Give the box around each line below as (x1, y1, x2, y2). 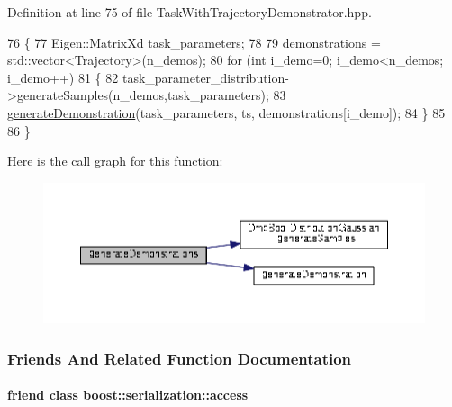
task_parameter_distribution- (122, 68, 289, 86)
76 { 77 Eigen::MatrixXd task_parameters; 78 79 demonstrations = (7, 32, 381, 51)
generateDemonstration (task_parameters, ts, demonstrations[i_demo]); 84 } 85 (7, 103, 446, 122)
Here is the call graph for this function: (7, 151, 223, 170)
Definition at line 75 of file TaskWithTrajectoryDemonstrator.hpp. (7, 3, 372, 21)
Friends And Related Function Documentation (7, 347, 352, 369)
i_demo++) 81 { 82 (7, 68, 119, 86)
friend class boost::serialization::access (7, 385, 249, 404)
